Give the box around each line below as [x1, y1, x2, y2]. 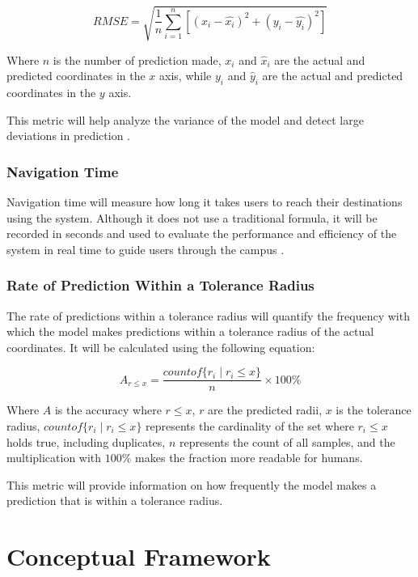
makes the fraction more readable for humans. [135, 449, 363, 466]
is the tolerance [336, 401, 412, 418]
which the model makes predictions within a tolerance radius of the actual [6, 323, 374, 340]
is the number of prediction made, [53, 51, 222, 68]
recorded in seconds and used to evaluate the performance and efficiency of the [6, 225, 397, 242]
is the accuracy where [54, 401, 162, 418]
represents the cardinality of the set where [146, 417, 354, 434]
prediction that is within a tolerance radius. [6, 492, 223, 509]
